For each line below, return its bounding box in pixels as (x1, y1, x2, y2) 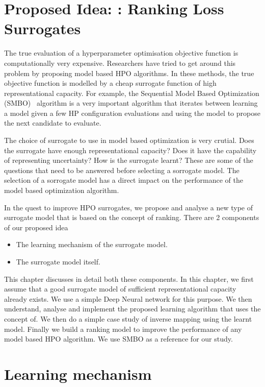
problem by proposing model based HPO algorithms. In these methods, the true (4, 67, 254, 78)
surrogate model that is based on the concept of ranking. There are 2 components (4, 212, 259, 223)
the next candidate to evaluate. (4, 117, 101, 128)
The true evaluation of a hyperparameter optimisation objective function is (4, 47, 238, 58)
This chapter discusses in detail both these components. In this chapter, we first (4, 273, 254, 284)
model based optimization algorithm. (4, 185, 119, 196)
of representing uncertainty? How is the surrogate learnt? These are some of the (4, 155, 253, 165)
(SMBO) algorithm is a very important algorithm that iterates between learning (4, 98, 258, 108)
